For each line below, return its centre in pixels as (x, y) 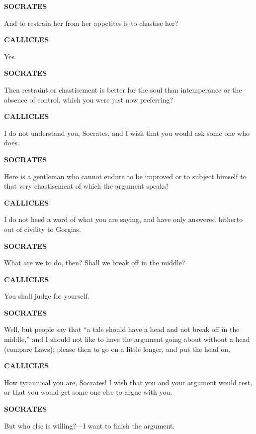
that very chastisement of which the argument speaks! (86, 186)
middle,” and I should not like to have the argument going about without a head (127, 339)
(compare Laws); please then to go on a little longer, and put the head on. (117, 349)
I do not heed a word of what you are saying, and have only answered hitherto (124, 219)
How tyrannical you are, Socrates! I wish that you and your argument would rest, (128, 382)
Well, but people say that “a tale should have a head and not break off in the (122, 329)
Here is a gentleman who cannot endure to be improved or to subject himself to (125, 176)
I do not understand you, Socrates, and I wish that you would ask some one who (127, 133)
